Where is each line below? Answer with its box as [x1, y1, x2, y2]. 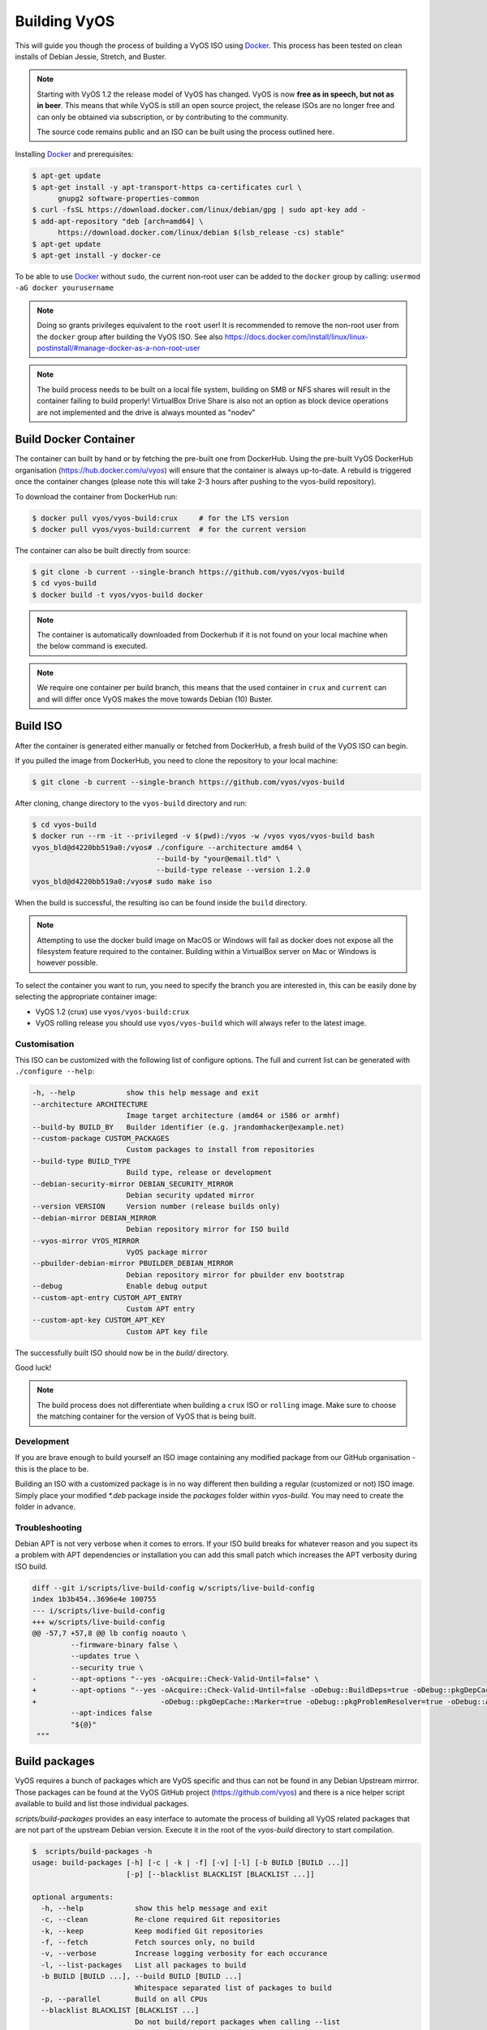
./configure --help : [15, 1066, 95, 1076]
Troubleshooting [15, 1522, 83, 1533]
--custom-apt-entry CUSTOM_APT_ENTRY [32, 1293, 183, 1302]
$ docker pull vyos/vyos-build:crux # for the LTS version [32, 513, 290, 523]
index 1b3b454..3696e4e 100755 [32, 1595, 157, 1604]
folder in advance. [15, 1501, 76, 1511]
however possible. [37, 958, 98, 968]
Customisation [15, 1038, 75, 1049]
